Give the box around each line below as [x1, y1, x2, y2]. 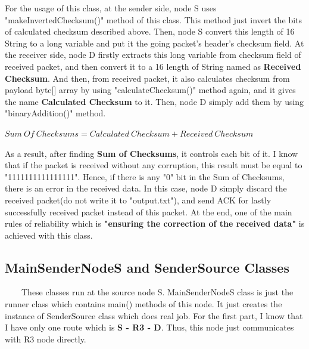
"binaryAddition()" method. [5, 107, 106, 119]
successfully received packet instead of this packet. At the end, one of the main [5, 205, 292, 218]
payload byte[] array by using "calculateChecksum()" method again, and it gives [5, 84, 296, 96]
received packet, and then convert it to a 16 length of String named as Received [5, 60, 301, 72]
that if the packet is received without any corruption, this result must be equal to [5, 159, 302, 171]
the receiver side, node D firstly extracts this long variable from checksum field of [5, 48, 301, 61]
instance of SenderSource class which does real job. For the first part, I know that [5, 309, 303, 322]
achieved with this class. [5, 228, 93, 241]
